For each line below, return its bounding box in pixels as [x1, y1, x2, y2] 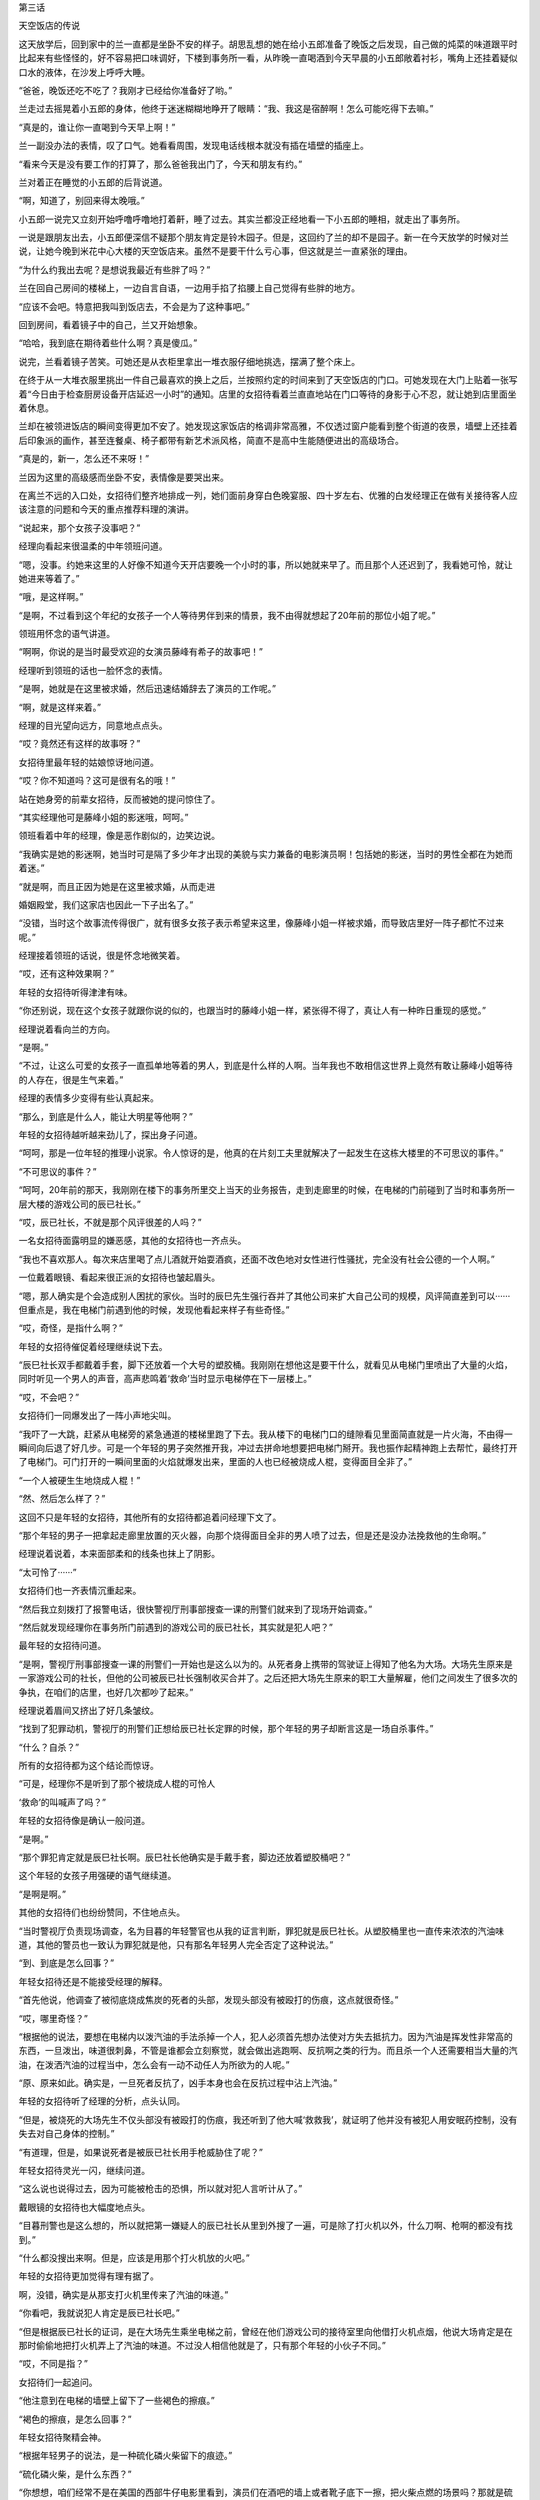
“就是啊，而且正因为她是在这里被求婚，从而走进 [18, 880, 216, 892]
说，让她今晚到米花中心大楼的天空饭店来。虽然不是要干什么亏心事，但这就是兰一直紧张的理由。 [18, 245, 413, 257]
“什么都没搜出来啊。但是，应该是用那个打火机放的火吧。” [18, 2252, 250, 2264]
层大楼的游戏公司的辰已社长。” [18, 1198, 142, 1210]
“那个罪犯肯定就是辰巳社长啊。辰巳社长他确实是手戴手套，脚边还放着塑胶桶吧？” [18, 1851, 351, 1864]
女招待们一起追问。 [18, 2376, 98, 2388]
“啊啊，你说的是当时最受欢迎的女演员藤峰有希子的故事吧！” [18, 646, 264, 658]
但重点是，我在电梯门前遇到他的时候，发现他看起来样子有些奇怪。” [18, 1303, 290, 1315]
